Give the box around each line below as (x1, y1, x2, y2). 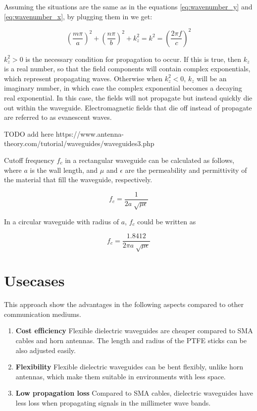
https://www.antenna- (55, 128, 124, 139)
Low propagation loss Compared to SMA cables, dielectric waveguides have (15, 388, 254, 398)
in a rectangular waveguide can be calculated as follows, (65, 155, 235, 165)
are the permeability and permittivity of (125, 164, 247, 175)
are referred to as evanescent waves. (4, 112, 112, 122)
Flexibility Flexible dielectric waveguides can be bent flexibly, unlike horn (15, 361, 244, 372)
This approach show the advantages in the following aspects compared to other (4, 299, 244, 309)
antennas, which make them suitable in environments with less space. (15, 371, 226, 381)
